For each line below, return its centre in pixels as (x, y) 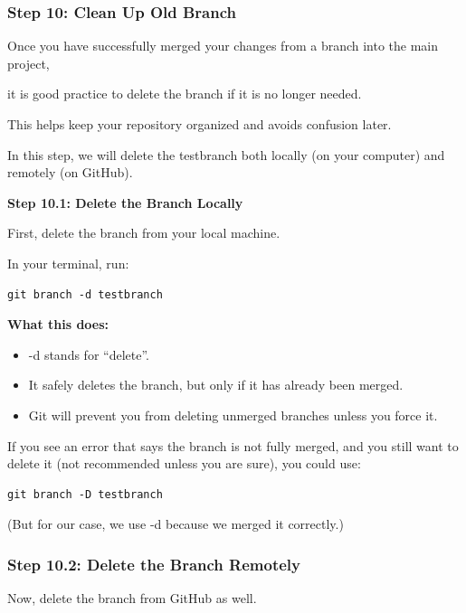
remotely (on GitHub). (70, 172)
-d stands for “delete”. (89, 354)
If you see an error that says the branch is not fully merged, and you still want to (233, 445)
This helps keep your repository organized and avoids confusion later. (200, 124)
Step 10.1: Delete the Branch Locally (125, 202)
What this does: (58, 324)
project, (29, 63)
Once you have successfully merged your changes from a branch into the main (223, 46)
